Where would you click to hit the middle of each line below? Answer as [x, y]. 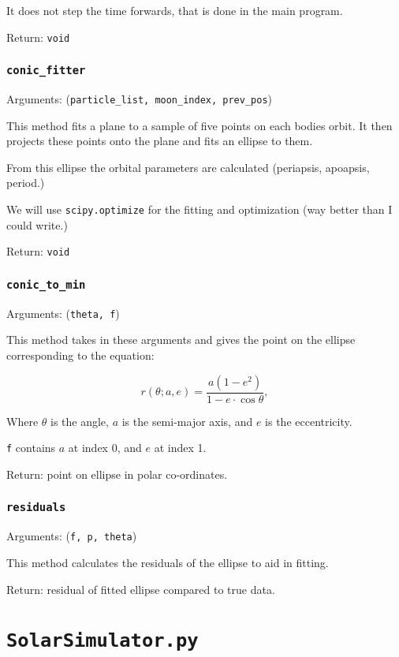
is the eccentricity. [309, 421]
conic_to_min [46, 284]
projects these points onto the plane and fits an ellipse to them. [160, 141]
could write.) [37, 224]
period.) [26, 183]
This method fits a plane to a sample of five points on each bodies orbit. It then [199, 125]
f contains [31, 448]
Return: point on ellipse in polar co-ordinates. [117, 474]
